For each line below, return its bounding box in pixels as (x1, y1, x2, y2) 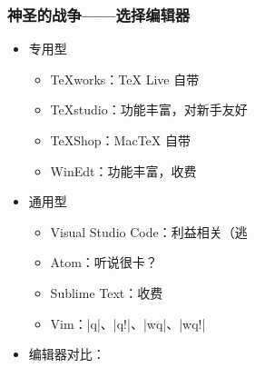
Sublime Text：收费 (50, 283, 163, 302)
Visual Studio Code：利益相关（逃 (50, 222, 248, 241)
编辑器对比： (28, 344, 105, 363)
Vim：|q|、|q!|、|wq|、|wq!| (50, 313, 206, 333)
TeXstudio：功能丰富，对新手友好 (50, 100, 248, 119)
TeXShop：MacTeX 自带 (50, 131, 191, 149)
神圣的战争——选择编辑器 (7, 3, 191, 25)
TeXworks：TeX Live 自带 (50, 69, 200, 88)
